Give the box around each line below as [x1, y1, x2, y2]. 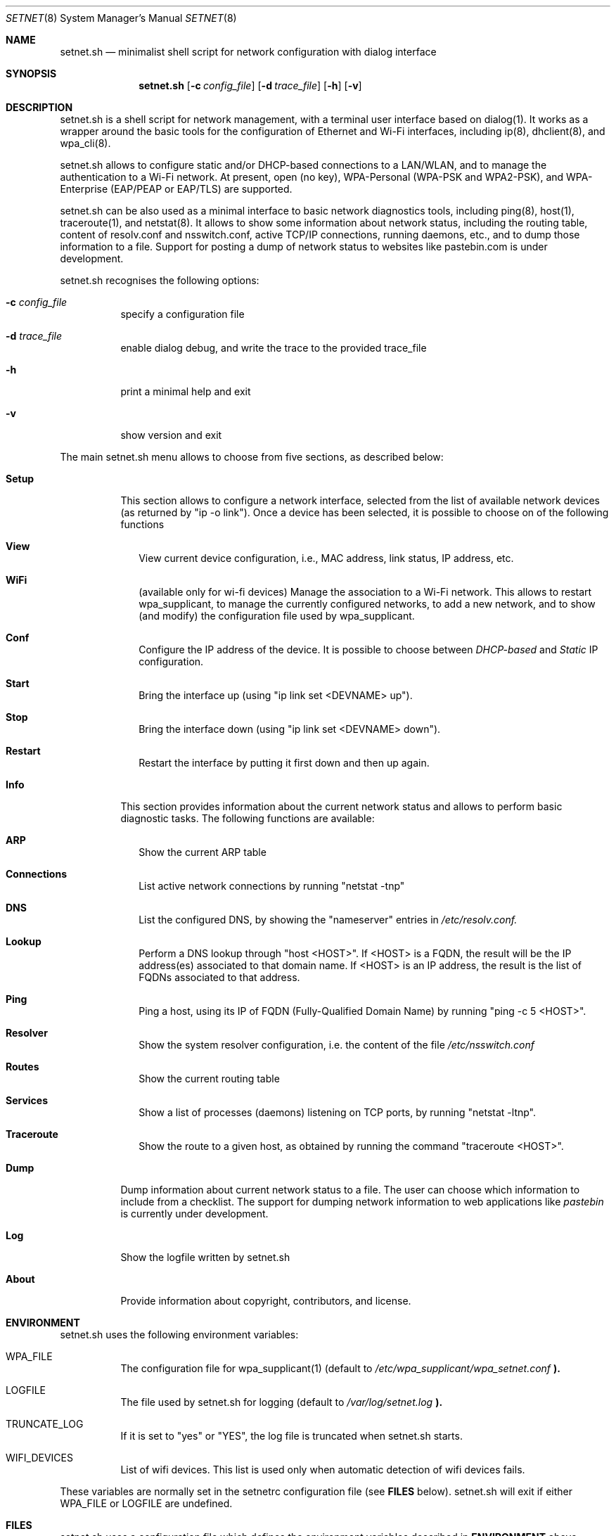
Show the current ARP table [139, 846, 267, 858]
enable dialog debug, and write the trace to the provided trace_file [120, 342, 427, 354]
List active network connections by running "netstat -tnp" [139, 880, 405, 892]
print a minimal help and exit [120, 385, 251, 397]
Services [6, 1094, 49, 1106]
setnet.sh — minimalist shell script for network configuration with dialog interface [60, 46, 437, 58]
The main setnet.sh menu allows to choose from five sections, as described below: [60, 451, 444, 463]
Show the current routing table [139, 1073, 280, 1084]
